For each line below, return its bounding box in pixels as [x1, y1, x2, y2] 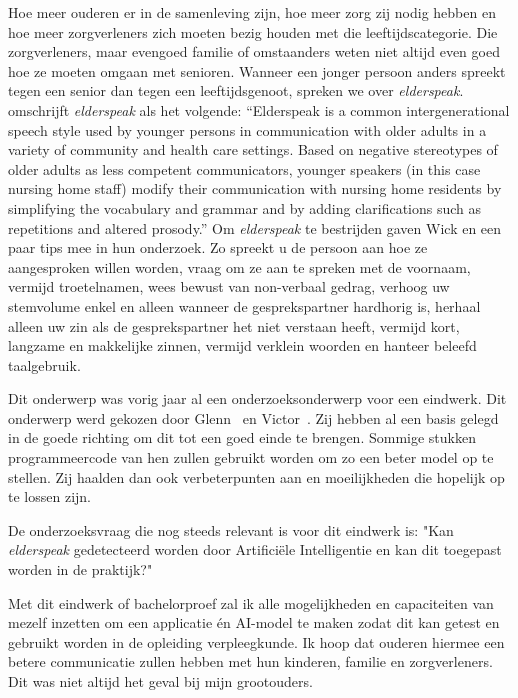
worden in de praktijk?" [8, 559, 153, 580]
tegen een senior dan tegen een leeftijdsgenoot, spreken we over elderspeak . [8, 80, 464, 101]
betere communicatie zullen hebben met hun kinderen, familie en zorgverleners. [8, 651, 493, 672]
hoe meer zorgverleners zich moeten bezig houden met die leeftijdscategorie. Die [8, 21, 498, 42]
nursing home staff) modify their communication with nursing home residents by [8, 178, 502, 199]
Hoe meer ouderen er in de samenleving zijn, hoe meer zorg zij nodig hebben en [8, 2, 496, 22]
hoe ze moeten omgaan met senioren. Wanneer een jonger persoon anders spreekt [8, 60, 506, 81]
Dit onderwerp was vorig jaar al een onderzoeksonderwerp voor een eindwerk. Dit [8, 388, 507, 409]
